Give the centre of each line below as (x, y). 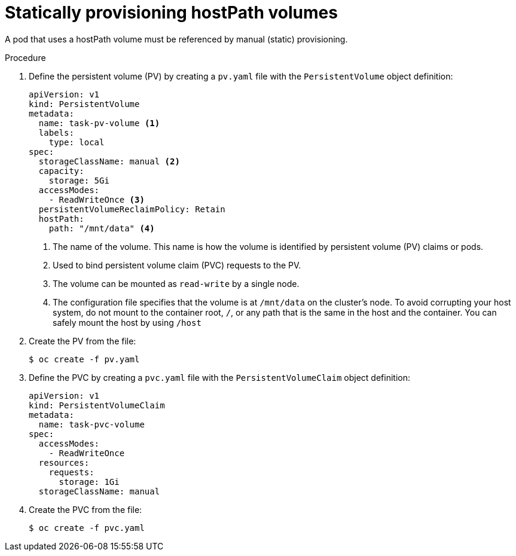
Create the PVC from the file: (86, 509)
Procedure (25, 57)
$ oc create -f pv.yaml (84, 359)
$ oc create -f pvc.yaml (87, 528)
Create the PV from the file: (83, 341)
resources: (64, 462)
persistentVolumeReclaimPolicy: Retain (132, 209)
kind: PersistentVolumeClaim (97, 405)
